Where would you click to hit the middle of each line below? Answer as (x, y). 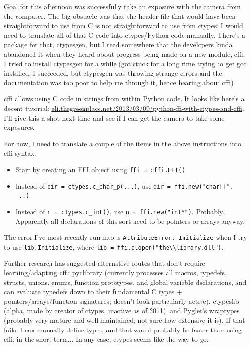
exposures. (19, 127)
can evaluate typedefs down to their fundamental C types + (93, 292)
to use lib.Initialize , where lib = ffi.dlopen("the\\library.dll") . (114, 246)
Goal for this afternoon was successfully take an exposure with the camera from (123, 6)
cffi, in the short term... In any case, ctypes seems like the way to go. (106, 339)
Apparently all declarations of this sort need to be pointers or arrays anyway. (130, 221)
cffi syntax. (20, 153)
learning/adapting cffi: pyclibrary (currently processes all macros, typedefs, (115, 273)
